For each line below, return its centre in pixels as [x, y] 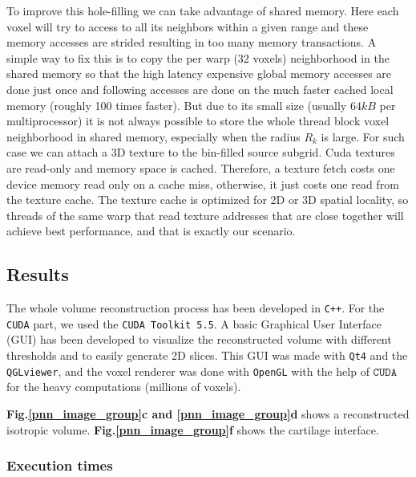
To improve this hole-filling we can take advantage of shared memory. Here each [203, 10]
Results [38, 274]
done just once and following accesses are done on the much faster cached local [200, 89]
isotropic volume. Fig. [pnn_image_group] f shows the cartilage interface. [193, 429]
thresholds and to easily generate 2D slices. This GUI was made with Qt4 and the [207, 355]
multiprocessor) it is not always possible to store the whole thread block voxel [198, 121]
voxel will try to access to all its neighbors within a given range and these [188, 26]
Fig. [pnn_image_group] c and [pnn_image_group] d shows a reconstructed [208, 413]
